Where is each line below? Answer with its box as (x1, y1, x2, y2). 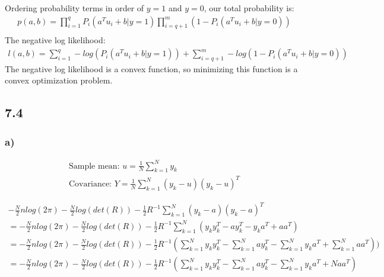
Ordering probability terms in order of (5, 2, 144, 14)
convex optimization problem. (5, 74, 113, 86)
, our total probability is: (204, 2, 294, 14)
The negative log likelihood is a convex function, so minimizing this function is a (5, 62, 298, 75)
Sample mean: (69, 162, 120, 170)
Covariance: (69, 179, 112, 188)
